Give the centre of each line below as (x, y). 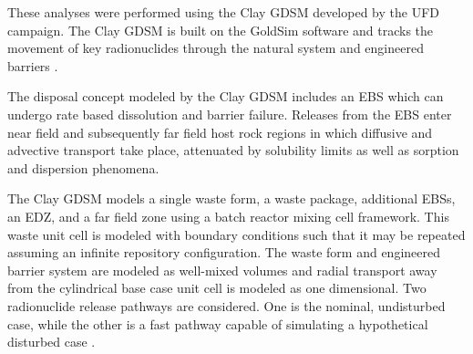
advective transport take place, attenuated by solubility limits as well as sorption (233, 150)
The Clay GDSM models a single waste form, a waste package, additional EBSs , (231, 198)
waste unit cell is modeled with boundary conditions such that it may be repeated (236, 234)
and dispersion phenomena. (83, 167)
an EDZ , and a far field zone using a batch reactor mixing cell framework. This (228, 216)
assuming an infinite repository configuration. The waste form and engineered (224, 252)
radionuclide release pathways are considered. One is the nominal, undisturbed (226, 305)
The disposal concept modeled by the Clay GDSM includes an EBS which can (226, 96)
